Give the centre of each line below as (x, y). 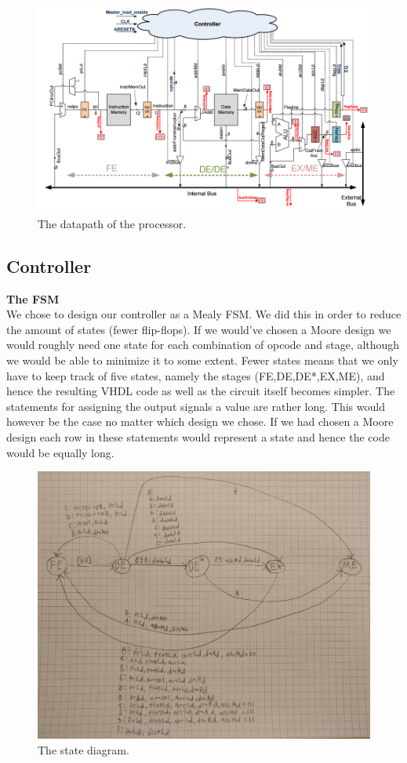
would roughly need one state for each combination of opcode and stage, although (203, 345)
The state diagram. (84, 749)
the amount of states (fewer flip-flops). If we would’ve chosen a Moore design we (199, 329)
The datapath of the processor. (112, 223)
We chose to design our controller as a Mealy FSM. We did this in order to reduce (204, 314)
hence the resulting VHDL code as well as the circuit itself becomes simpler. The (201, 391)
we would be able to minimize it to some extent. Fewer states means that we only (202, 360)
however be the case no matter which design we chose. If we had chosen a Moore (200, 421)
